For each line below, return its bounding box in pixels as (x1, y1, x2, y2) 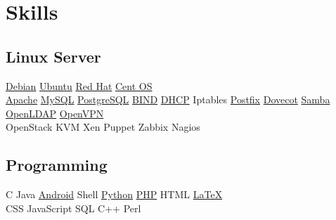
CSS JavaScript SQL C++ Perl (6, 200, 141, 215)
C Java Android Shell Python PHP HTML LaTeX (6, 187, 223, 202)
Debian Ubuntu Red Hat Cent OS (6, 78, 153, 93)
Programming (6, 154, 108, 176)
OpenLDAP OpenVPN (6, 105, 104, 120)
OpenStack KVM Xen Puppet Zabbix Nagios (6, 119, 200, 134)
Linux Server (6, 45, 101, 67)
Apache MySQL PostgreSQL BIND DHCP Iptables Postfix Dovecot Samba (6, 92, 330, 107)
